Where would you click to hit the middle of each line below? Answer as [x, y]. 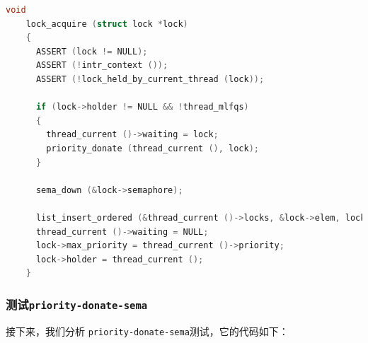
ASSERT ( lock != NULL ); [92, 51]
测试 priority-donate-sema [77, 304]
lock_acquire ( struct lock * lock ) [107, 24]
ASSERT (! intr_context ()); [102, 65]
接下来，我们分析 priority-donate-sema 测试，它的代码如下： [147, 331]
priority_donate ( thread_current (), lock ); [153, 148]
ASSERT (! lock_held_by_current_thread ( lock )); [150, 79]
